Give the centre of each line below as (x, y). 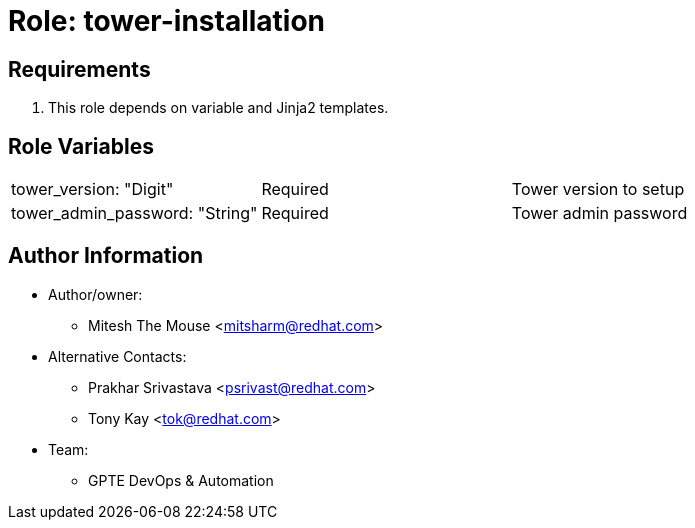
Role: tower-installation (167, 21)
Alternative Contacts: (117, 356)
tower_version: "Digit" (92, 189)
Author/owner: (95, 294)
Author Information (106, 256)
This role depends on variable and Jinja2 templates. (218, 108)
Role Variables (81, 146)
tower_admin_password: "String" (134, 213)
